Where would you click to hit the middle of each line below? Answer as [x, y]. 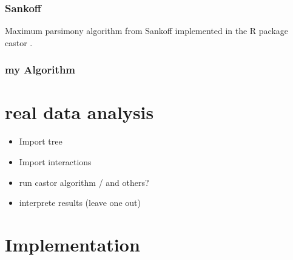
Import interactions [55, 161]
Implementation [72, 244]
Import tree [41, 141]
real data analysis [79, 112]
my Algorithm [40, 70]
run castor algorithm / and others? [84, 182]
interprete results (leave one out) [80, 203]
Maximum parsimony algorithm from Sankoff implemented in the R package [147, 31]
